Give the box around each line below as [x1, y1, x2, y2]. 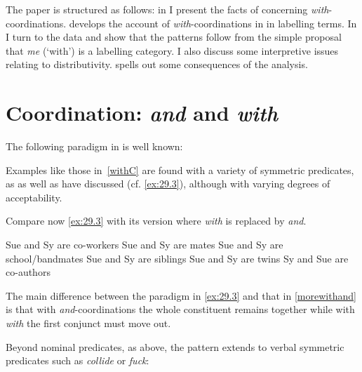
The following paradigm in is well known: [6, 139, 183, 154]
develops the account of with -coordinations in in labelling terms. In [69, 15, 357, 30]
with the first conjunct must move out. [6, 316, 171, 331]
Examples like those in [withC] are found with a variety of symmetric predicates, [6, 162, 354, 177]
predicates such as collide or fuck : [6, 353, 149, 368]
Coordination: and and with [6, 98, 279, 128]
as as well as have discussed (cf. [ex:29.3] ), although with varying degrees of [6, 176, 330, 191]
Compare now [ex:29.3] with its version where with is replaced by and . [6, 213, 307, 228]
